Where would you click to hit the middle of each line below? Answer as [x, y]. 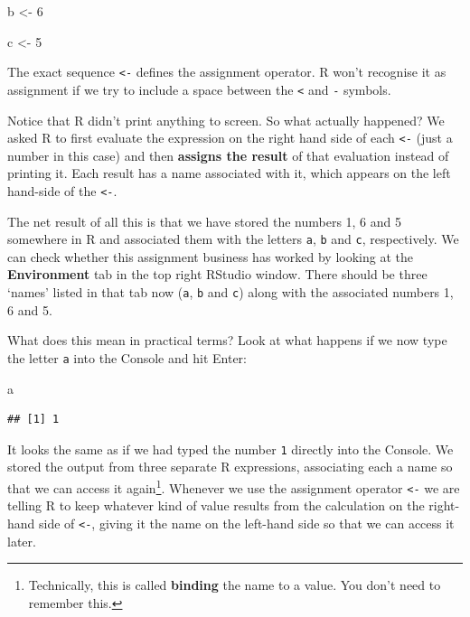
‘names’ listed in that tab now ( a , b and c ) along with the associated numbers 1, [230, 292]
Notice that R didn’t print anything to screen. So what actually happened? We [226, 120]
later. [22, 541]
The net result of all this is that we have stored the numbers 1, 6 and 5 [205, 221]
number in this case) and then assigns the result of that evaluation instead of [228, 155]
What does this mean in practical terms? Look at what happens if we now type [227, 340]
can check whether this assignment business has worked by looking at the [210, 256]
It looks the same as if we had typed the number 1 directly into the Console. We [230, 449]
